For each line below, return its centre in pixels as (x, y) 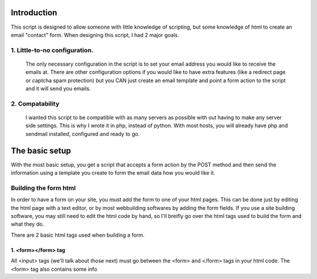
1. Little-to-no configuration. (52, 50)
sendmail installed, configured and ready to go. (83, 134)
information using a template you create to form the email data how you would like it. (113, 173)
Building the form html (43, 188)
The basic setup (41, 150)
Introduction (34, 13)
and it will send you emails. (58, 89)
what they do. (27, 224)
